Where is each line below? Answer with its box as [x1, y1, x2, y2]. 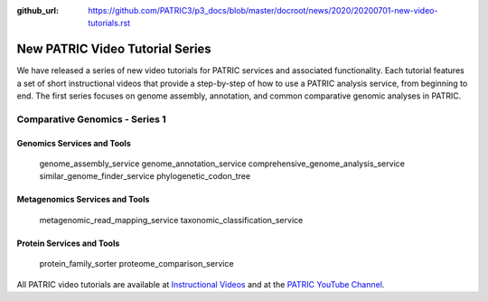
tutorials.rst [88, 18, 131, 29]
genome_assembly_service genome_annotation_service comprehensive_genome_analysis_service [39, 158, 406, 169]
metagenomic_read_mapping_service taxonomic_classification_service [39, 214, 304, 225]
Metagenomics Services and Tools [16, 194, 150, 205]
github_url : [16, 5, 59, 15]
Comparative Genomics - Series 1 [16, 113, 166, 126]
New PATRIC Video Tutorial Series [16, 42, 211, 57]
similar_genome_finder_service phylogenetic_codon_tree [39, 171, 251, 182]
